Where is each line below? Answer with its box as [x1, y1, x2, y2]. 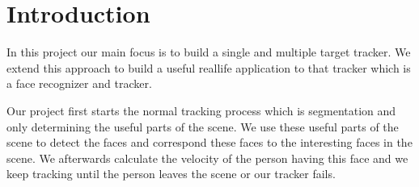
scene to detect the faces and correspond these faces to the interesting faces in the [6, 134, 413, 151]
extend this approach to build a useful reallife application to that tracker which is [6, 59, 411, 76]
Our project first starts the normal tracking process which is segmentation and [6, 102, 396, 118]
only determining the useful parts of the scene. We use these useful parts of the [6, 118, 399, 135]
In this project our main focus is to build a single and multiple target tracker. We [6, 44, 411, 60]
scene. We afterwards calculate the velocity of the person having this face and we [6, 149, 408, 166]
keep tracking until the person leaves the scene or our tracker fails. [6, 165, 336, 182]
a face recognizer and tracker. [6, 75, 152, 92]
